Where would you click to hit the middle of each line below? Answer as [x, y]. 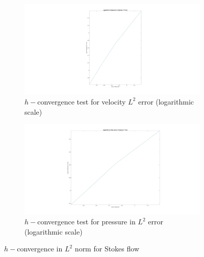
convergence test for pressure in [86, 222]
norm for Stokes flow [107, 249]
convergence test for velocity [82, 101]
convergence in [40, 249]
